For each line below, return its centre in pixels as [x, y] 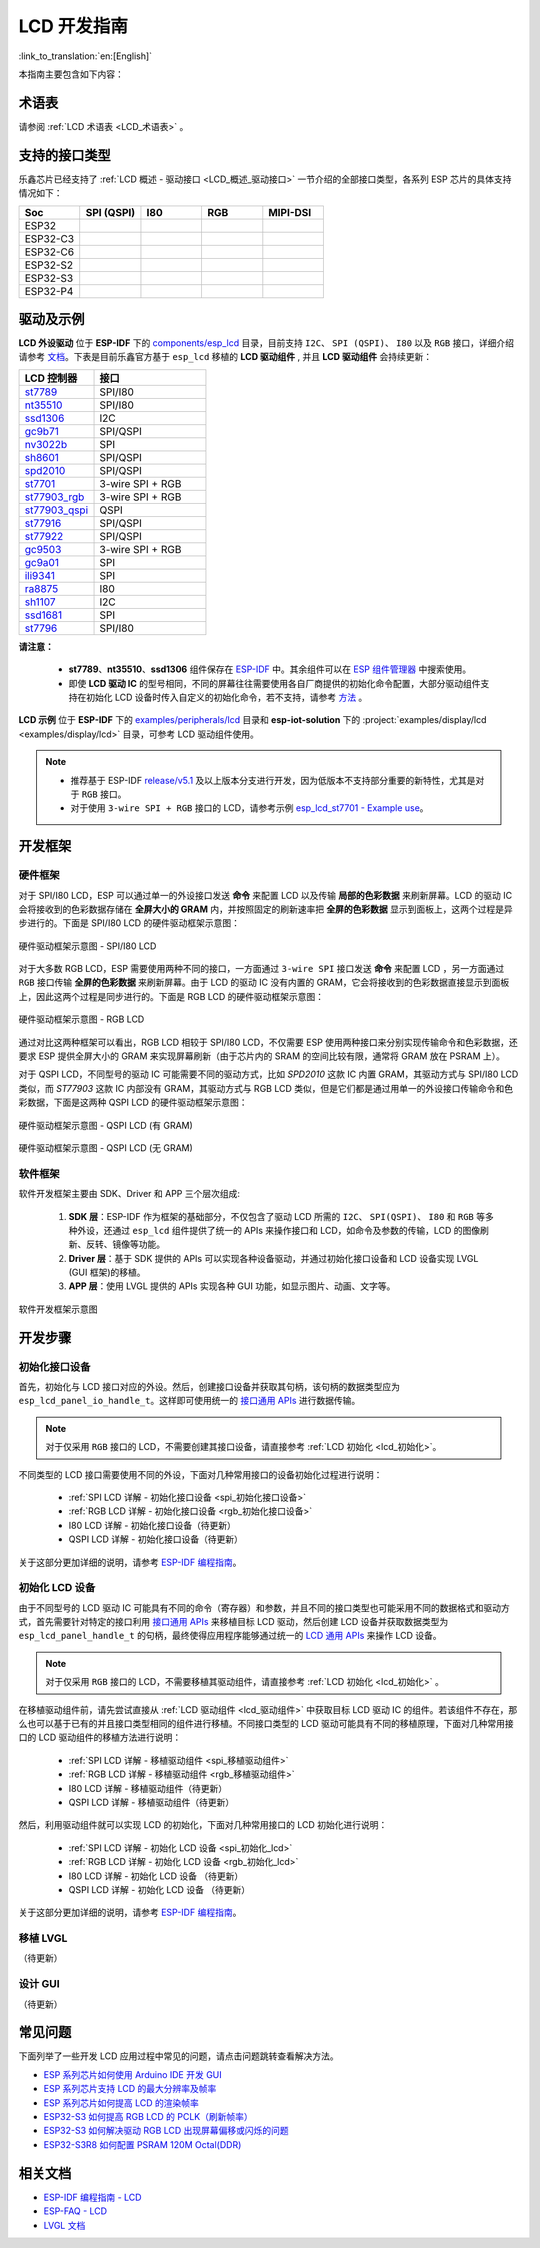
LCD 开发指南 [73, 26]
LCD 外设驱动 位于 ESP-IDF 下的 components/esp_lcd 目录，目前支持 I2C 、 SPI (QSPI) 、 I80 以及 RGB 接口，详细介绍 [266, 343]
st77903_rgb [54, 497]
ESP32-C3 [49, 238]
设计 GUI [39, 1984]
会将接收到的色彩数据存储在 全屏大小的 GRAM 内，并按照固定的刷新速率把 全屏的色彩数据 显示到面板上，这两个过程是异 [266, 909]
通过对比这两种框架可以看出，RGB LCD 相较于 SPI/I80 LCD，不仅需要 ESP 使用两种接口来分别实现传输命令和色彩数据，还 [268, 1042]
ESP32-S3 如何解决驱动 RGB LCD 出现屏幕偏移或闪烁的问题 [166, 2131]
